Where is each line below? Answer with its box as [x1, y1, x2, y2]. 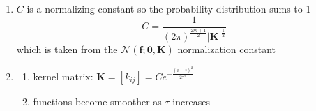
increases [172, 94, 211, 108]
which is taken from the [16, 42, 118, 57]
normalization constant [177, 42, 276, 57]
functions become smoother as [33, 94, 162, 108]
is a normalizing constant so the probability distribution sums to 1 [27, 1, 311, 15]
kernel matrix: [33, 68, 93, 83]
